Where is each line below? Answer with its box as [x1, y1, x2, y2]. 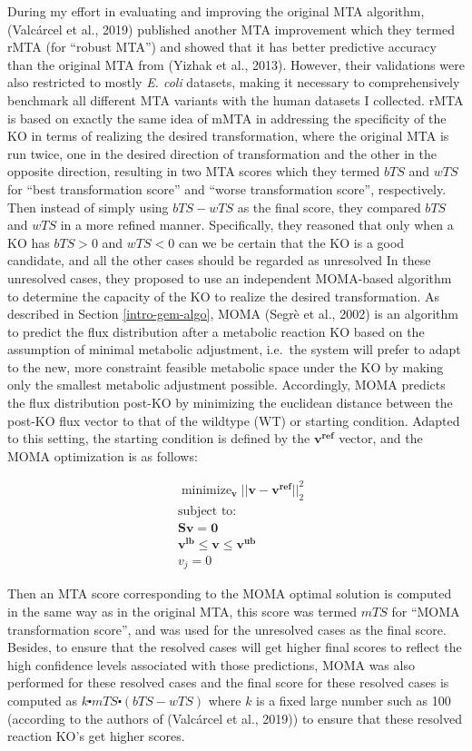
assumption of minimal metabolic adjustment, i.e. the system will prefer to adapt [7, 340, 461, 359]
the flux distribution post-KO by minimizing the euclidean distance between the [7, 393, 453, 412]
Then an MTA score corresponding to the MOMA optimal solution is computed [7, 584, 452, 603]
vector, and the [339, 429, 423, 448]
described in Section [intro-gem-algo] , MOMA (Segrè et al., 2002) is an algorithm [7, 304, 458, 323]
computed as [7, 690, 78, 709]
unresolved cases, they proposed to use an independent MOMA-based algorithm [7, 268, 452, 287]
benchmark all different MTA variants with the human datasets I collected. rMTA [7, 90, 464, 109]
